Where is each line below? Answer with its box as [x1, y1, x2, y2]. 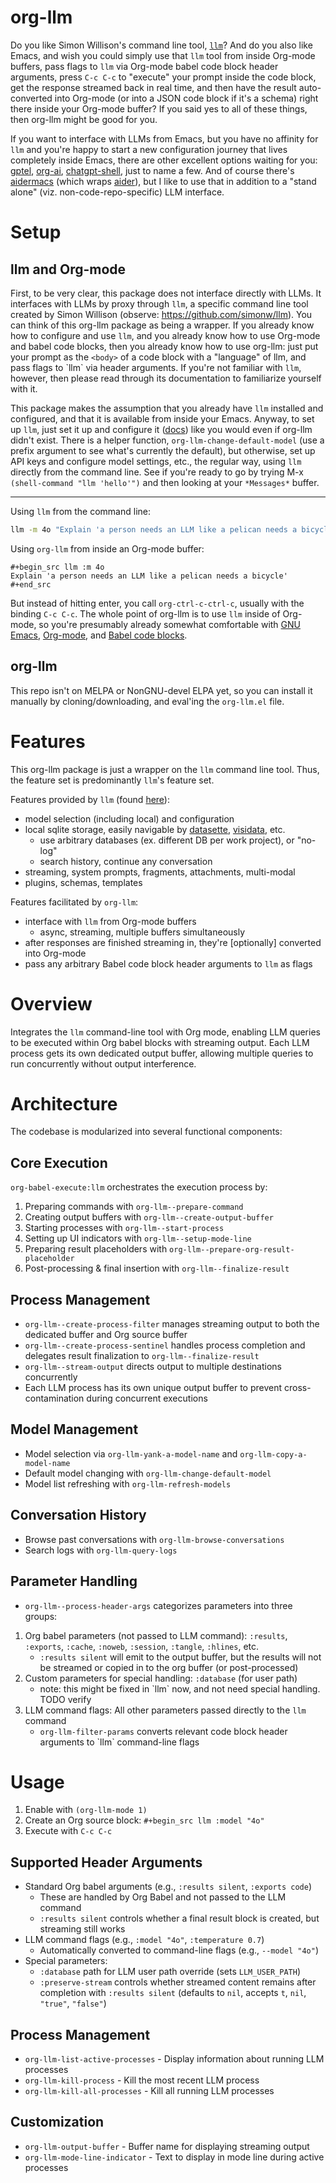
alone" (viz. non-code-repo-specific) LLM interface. [10, 186, 225, 198]
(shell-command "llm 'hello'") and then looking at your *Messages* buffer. [10, 476, 320, 488]
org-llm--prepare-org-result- [169, 1245, 295, 1255]
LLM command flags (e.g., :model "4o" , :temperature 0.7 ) [24, 1934, 265, 1946]
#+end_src [10, 579, 52, 590]
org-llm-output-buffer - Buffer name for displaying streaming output [24, 2140, 310, 2152]
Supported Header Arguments [10, 1854, 203, 1871]
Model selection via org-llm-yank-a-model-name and [24, 1447, 238, 1460]
